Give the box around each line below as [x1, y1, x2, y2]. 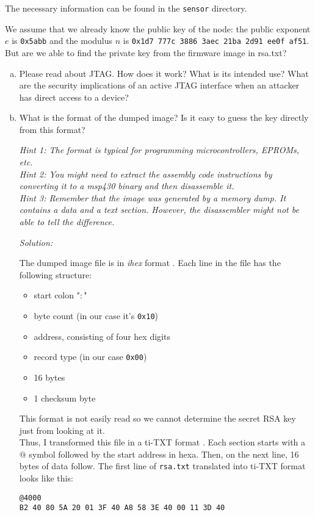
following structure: [19, 268, 92, 281]
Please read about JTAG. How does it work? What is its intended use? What [19, 67, 309, 79]
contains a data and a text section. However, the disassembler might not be [19, 203, 299, 216]
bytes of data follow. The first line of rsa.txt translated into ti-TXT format [19, 459, 306, 472]
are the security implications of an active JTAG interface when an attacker [19, 79, 300, 92]
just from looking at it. [19, 423, 105, 436]
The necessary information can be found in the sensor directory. [5, 2, 247, 14]
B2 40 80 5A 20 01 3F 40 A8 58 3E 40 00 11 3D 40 [19, 503, 225, 513]
